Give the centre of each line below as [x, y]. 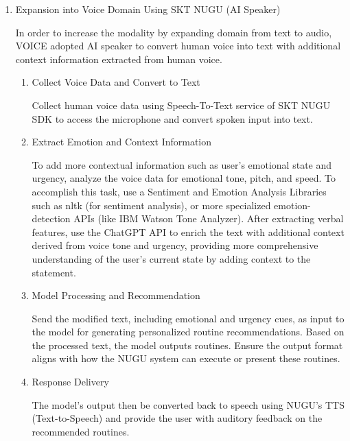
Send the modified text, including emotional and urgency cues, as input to [188, 318]
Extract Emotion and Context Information [122, 142]
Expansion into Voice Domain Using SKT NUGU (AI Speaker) [148, 9]
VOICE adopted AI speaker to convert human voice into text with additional [178, 46]
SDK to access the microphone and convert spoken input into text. [172, 118]
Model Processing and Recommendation [116, 295]
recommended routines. [81, 431]
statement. [54, 272]
